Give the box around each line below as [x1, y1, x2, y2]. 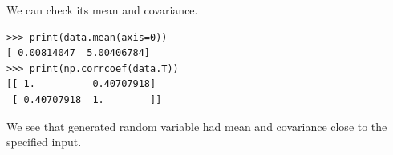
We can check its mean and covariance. [6, 2, 198, 18]
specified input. [6, 133, 82, 150]
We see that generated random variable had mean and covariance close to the [6, 117, 387, 134]
